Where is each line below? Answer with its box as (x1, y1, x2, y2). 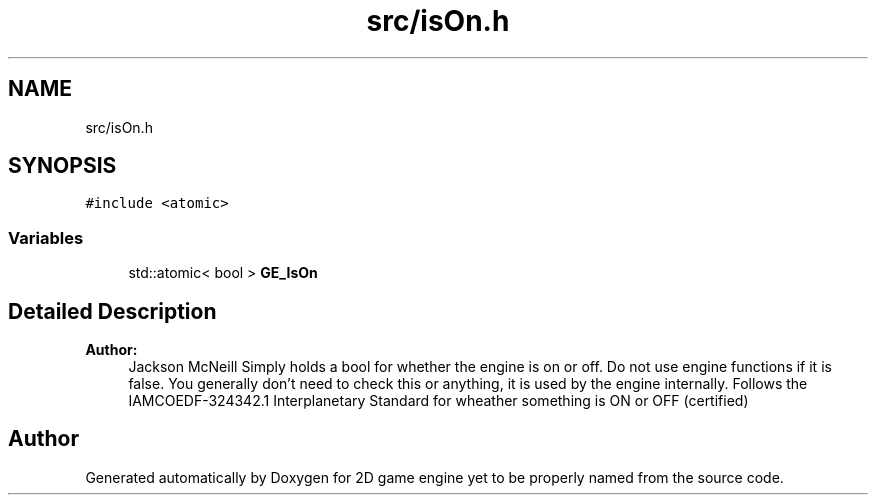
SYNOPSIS (8, 153, 117, 179)
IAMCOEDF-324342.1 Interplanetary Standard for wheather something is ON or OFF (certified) (128, 392, 749, 410)
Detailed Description (8, 298, 217, 324)
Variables (8, 227, 84, 248)
